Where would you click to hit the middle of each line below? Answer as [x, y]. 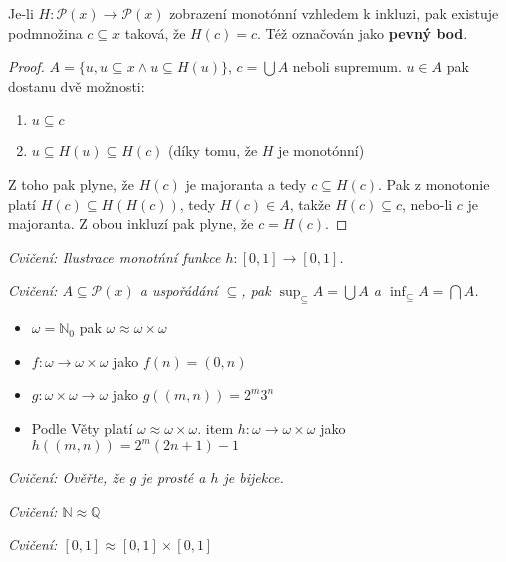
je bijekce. [253, 477]
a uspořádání [178, 290]
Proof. [26, 66]
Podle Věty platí [82, 427]
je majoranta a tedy [246, 183]
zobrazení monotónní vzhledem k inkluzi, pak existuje [334, 13]
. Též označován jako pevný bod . [362, 32]
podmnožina [45, 32]
